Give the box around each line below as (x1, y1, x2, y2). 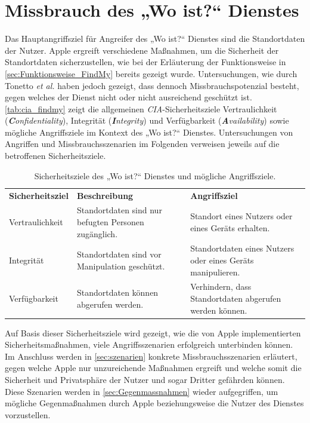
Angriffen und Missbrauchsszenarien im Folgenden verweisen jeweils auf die (5, 137, 280, 150)
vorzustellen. (5, 408, 51, 421)
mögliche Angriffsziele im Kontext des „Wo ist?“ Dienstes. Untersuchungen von (5, 125, 293, 138)
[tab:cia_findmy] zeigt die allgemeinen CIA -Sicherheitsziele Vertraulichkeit (5, 102, 277, 115)
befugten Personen (76, 215, 144, 228)
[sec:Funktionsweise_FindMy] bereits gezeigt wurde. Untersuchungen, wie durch (5, 67, 297, 79)
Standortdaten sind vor (76, 248, 162, 260)
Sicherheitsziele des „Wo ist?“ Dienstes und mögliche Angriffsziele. (34, 169, 276, 182)
